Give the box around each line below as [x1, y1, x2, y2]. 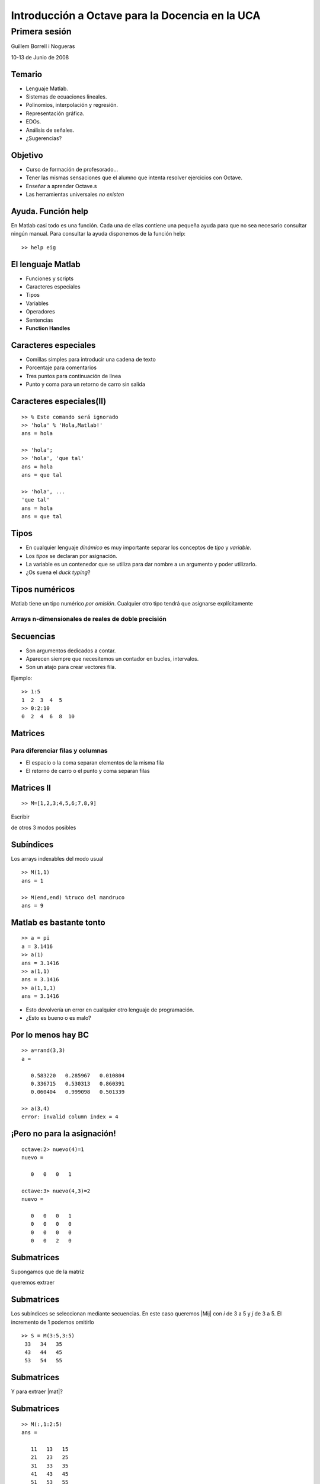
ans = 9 [21, 902, 44, 909]
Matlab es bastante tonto [11, 917, 106, 927]
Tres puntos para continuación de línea [25, 372, 121, 379]
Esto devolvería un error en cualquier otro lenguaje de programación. [25, 1006, 195, 1013]
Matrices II [11, 782, 52, 792]
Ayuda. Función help [11, 206, 88, 216]
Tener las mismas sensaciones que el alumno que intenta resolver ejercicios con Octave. [25, 174, 243, 181]
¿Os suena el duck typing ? [25, 569, 91, 576]
